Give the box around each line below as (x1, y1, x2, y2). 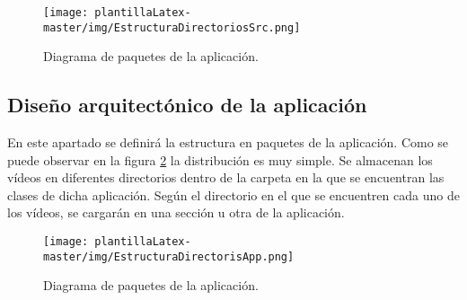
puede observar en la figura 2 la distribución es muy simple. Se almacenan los (7, 150, 433, 169)
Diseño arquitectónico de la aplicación (7, 91, 367, 119)
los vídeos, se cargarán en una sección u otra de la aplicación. (7, 203, 345, 222)
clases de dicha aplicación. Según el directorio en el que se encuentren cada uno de (7, 185, 460, 204)
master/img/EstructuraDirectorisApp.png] (43, 250, 295, 263)
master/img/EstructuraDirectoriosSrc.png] (43, 21, 301, 34)
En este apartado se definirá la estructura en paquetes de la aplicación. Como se (7, 133, 449, 152)
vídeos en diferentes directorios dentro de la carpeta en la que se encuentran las (7, 168, 445, 187)
